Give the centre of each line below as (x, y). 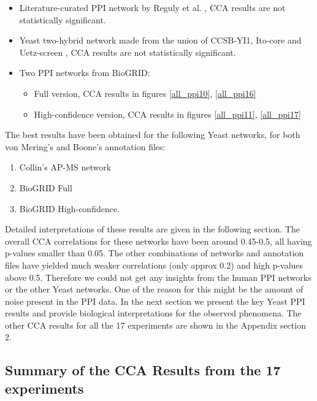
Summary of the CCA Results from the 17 (143, 370)
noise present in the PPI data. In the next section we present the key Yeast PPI (155, 301)
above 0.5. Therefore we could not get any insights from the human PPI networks (158, 277)
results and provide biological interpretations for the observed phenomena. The (153, 313)
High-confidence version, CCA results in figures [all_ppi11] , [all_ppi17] (167, 114)
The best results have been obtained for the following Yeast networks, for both (153, 135)
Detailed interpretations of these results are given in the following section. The (152, 229)
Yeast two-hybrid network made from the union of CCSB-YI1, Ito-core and (160, 40)
